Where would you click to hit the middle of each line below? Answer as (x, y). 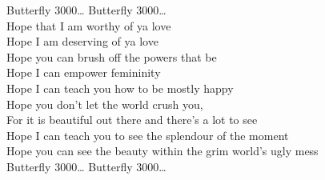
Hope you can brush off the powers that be (112, 56)
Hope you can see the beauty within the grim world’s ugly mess (162, 151)
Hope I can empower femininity (84, 72)
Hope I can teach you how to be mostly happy (120, 88)
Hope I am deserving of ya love (82, 41)
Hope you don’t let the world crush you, (105, 104)
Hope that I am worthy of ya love (89, 25)
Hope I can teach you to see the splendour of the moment (148, 135)
